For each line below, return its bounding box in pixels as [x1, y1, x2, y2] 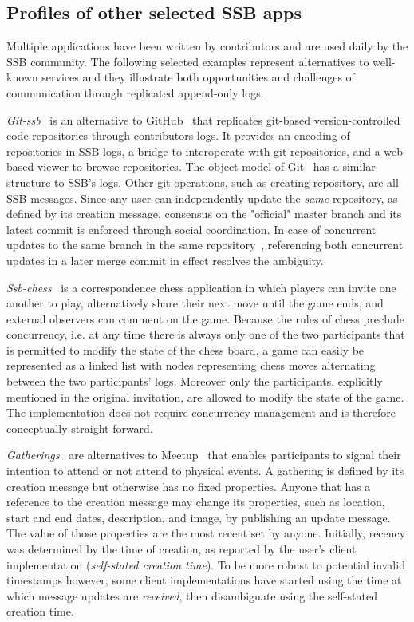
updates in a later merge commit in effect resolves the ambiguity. [6, 252, 324, 268]
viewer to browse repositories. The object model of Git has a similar [37, 158, 376, 175]
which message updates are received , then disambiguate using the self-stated [6, 587, 377, 604]
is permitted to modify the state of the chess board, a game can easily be [6, 341, 365, 358]
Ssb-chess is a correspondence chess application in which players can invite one [6, 279, 396, 295]
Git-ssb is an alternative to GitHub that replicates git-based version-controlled [6, 111, 400, 128]
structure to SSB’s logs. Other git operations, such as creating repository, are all [6, 173, 399, 190]
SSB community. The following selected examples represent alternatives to [6, 53, 369, 69]
